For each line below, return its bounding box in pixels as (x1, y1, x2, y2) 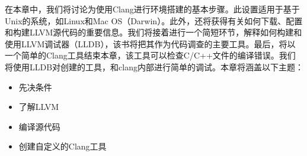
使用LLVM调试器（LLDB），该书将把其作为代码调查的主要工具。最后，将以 (5, 37, 296, 50)
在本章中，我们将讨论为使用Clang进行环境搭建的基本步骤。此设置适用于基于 (5, 3, 300, 15)
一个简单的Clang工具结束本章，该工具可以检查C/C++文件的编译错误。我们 (5, 49, 296, 61)
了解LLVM (18, 100, 59, 113)
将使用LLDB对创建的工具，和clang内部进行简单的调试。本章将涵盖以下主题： (5, 60, 303, 73)
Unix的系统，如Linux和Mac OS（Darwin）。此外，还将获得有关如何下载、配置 (5, 14, 303, 27)
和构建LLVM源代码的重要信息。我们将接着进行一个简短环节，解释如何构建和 (5, 26, 302, 38)
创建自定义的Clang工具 (18, 140, 107, 152)
